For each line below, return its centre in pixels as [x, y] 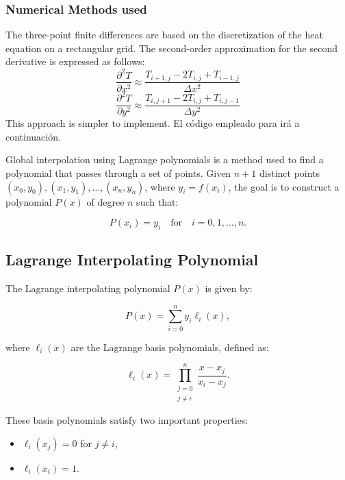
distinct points [290, 172]
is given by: [229, 288]
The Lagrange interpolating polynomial [88, 288]
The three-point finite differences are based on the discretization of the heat [164, 35]
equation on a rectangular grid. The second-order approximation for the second [172, 48]
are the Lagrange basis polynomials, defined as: [170, 347]
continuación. [33, 136]
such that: [157, 201]
